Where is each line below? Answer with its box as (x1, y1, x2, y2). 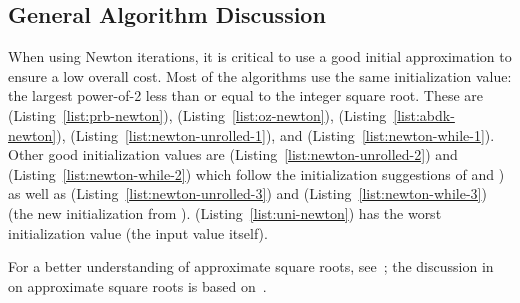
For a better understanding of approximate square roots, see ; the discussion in (8, 256, 494, 277)
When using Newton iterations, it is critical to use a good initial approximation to (8, 46, 512, 67)
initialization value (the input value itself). (8, 222, 268, 243)
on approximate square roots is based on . (8, 275, 267, 296)
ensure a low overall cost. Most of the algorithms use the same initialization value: (8, 65, 512, 86)
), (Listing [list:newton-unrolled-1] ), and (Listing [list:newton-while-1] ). (56, 124, 495, 145)
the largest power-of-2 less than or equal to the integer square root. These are (8, 85, 484, 106)
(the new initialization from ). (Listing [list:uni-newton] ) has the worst (8, 202, 442, 223)
